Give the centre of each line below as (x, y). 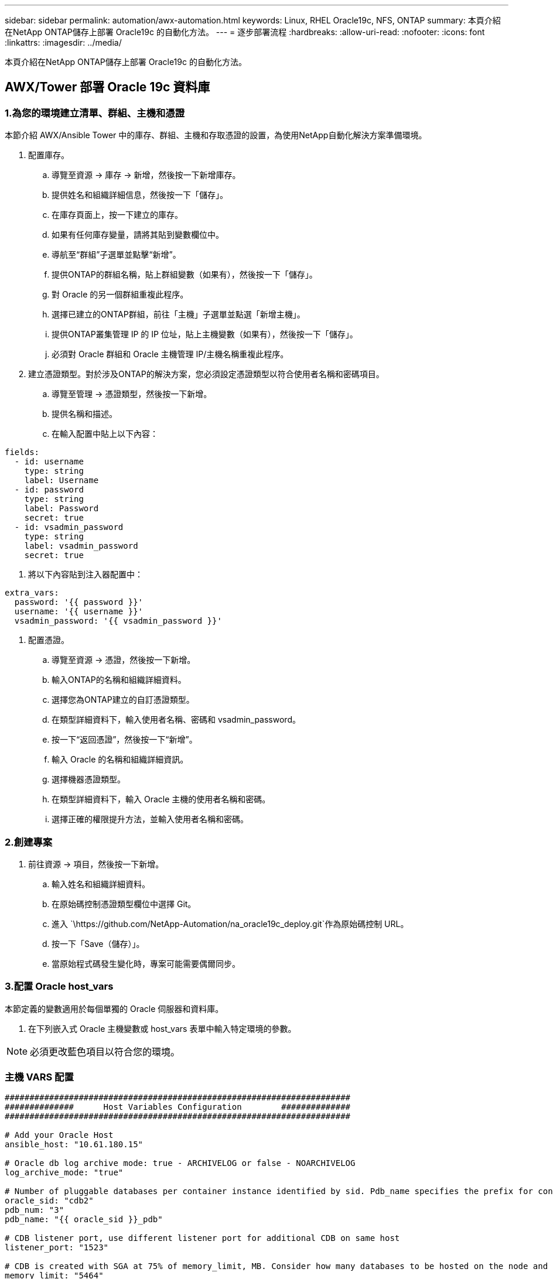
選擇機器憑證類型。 (88, 779)
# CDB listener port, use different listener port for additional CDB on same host (202, 1238)
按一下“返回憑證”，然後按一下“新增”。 (124, 740)
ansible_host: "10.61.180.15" (74, 1145)
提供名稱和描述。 (84, 414)
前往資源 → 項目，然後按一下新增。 (96, 864)
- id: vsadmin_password (69, 527)
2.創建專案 (29, 842)
